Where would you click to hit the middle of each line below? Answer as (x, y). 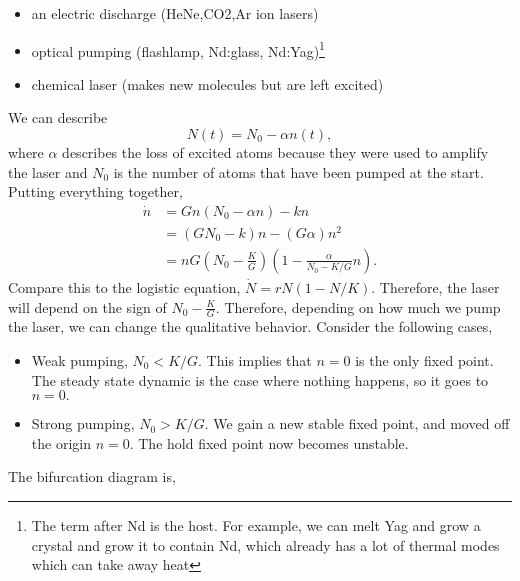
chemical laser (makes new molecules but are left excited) (207, 83)
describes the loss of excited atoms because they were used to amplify (275, 152)
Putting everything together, (95, 191)
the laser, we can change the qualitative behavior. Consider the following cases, (250, 326)
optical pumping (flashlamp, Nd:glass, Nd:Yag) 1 (178, 49)
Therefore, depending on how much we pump (362, 306)
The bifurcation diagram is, (92, 476)
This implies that (259, 360)
